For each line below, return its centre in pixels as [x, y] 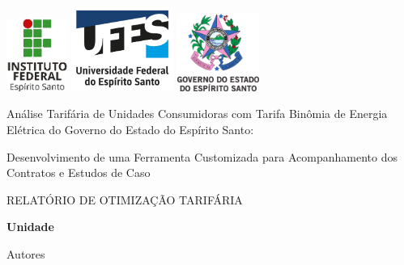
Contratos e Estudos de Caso [79, 172]
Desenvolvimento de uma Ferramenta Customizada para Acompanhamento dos [202, 156]
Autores [26, 254]
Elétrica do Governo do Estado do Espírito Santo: [130, 130]
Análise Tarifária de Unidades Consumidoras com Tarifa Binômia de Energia [197, 114]
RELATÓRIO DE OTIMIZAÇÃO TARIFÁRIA [125, 199]
